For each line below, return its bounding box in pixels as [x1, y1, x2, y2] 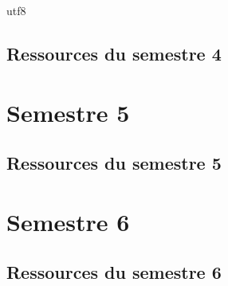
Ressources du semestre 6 [6, 260, 222, 284]
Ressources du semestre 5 [6, 151, 222, 175]
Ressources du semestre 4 [6, 41, 222, 65]
